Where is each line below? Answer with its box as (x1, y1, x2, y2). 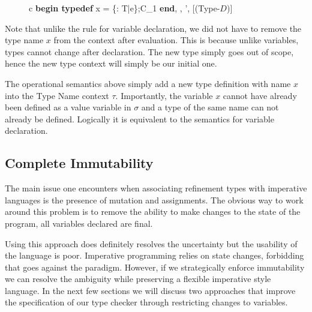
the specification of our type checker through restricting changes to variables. (5, 296, 288, 308)
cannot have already (223, 89, 297, 101)
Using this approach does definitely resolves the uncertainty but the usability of (5, 237, 298, 250)
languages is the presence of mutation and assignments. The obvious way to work (5, 193, 304, 206)
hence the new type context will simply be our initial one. (5, 57, 217, 70)
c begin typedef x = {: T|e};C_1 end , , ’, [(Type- (29, 2, 220, 14)
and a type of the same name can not (141, 101, 279, 113)
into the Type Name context (5, 89, 109, 101)
